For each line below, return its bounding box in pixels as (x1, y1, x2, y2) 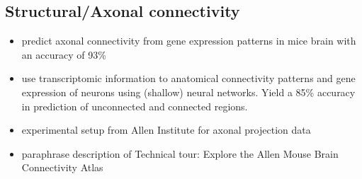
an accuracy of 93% (21, 47, 106, 62)
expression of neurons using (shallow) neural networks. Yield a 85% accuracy (21, 84, 356, 99)
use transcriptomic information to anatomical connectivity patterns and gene (21, 71, 356, 86)
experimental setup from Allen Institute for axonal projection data (21, 122, 311, 137)
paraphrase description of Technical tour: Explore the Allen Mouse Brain (21, 146, 339, 161)
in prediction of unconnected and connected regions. (21, 98, 248, 113)
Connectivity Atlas (21, 160, 103, 175)
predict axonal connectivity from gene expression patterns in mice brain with (21, 33, 356, 48)
